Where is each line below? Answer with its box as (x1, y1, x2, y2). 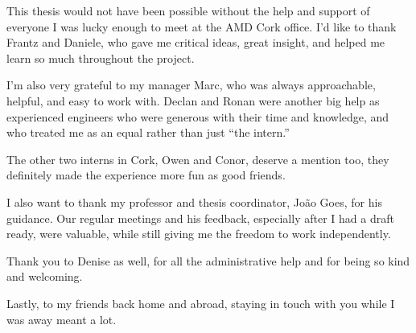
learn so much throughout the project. (6, 49, 195, 66)
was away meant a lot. (6, 310, 117, 327)
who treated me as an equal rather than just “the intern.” (6, 124, 290, 141)
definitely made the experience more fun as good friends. (6, 166, 286, 183)
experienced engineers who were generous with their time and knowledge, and (6, 108, 389, 125)
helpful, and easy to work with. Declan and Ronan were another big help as (6, 92, 380, 109)
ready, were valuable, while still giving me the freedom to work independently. (6, 225, 391, 242)
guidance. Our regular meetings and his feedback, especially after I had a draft (6, 209, 394, 226)
